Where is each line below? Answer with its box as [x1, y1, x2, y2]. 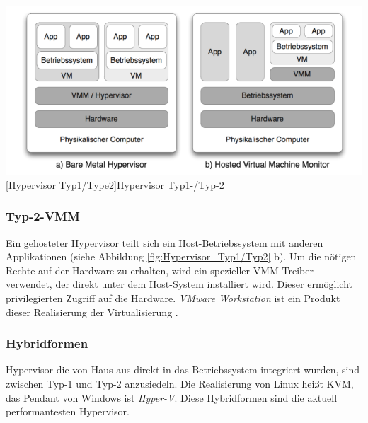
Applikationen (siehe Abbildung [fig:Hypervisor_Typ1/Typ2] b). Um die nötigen [6, 249, 357, 264]
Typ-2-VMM [6, 207, 80, 225]
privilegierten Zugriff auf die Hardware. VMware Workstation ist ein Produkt [6, 291, 340, 306]
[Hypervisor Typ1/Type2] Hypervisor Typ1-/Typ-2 [6, 177, 224, 192]
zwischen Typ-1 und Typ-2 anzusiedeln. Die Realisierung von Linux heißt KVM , [6, 376, 354, 391]
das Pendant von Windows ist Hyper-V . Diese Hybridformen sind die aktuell [6, 390, 338, 405]
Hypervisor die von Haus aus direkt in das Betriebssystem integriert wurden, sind [6, 362, 360, 377]
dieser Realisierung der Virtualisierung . [6, 304, 178, 319]
